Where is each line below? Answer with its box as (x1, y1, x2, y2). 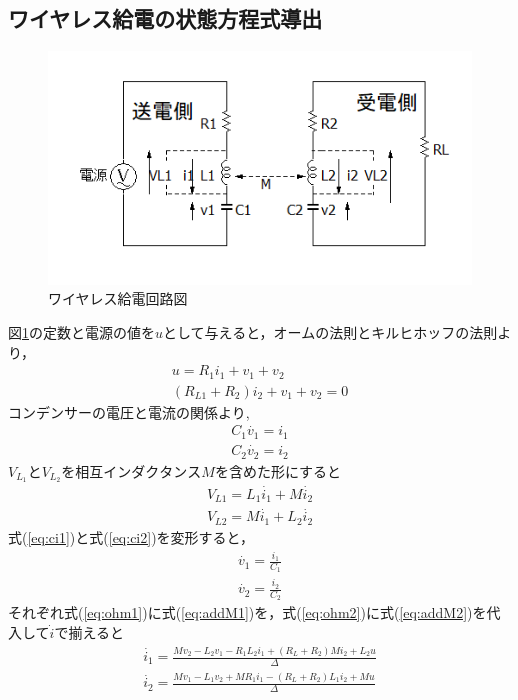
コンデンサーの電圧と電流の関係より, (8, 401, 250, 422)
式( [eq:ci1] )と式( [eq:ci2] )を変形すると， (8, 526, 255, 547)
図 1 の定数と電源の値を (8, 321, 155, 342)
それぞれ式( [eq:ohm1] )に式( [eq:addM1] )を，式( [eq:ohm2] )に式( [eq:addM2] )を (8, 602, 487, 623)
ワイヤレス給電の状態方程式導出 (8, 3, 323, 34)
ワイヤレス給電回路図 (48, 288, 188, 309)
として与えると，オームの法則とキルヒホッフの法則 (163, 321, 498, 342)
